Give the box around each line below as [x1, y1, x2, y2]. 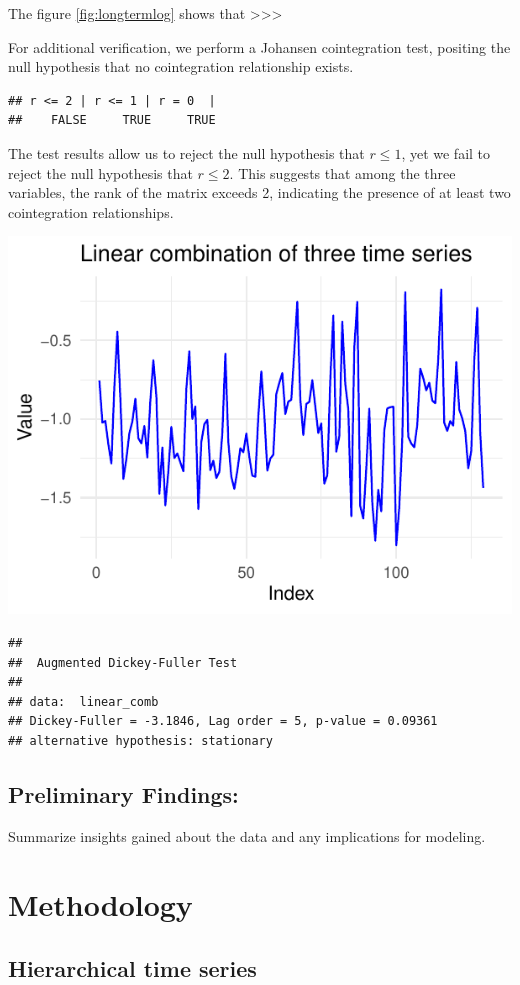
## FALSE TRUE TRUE [8, 113, 216, 128]
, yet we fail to [401, 142, 491, 163]
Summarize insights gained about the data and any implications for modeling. [8, 825, 486, 846]
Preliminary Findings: [8, 778, 239, 809]
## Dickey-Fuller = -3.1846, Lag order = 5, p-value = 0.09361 [8, 714, 438, 729]
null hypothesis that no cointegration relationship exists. [8, 56, 354, 77]
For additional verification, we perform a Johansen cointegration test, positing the [8, 36, 511, 57]
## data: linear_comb [8, 694, 159, 709]
